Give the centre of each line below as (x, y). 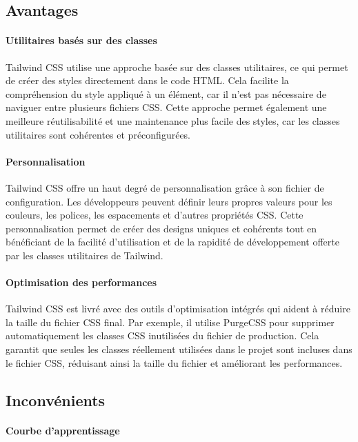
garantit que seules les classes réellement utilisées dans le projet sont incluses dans (179, 349)
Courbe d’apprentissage (63, 430)
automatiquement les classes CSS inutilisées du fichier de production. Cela (162, 335)
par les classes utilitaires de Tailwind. (84, 255)
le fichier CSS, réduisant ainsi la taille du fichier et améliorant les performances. (174, 362)
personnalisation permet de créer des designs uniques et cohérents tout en (161, 228)
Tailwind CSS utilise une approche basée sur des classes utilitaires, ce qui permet (177, 67)
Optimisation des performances (81, 282)
